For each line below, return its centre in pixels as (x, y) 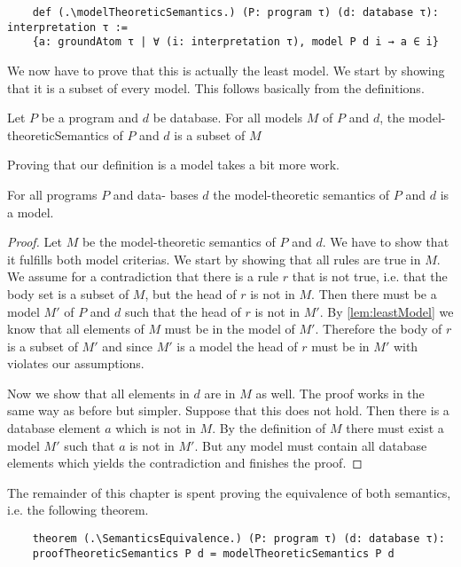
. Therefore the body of (379, 329)
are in (220, 393)
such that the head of (183, 311)
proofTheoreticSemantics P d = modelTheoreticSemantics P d (213, 553)
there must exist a (395, 428)
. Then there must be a (374, 293)
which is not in (156, 428)
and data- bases (156, 194)
